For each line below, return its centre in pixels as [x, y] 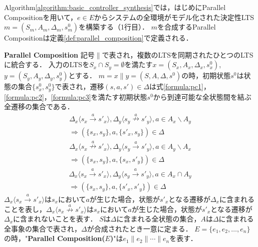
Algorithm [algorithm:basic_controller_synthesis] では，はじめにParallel [115, 7]
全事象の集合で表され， [43, 228]
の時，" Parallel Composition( [55, 238]
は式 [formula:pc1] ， [180, 86]
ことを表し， [25, 209]
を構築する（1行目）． [114, 27]
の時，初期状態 [206, 75]
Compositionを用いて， [41, 17]
